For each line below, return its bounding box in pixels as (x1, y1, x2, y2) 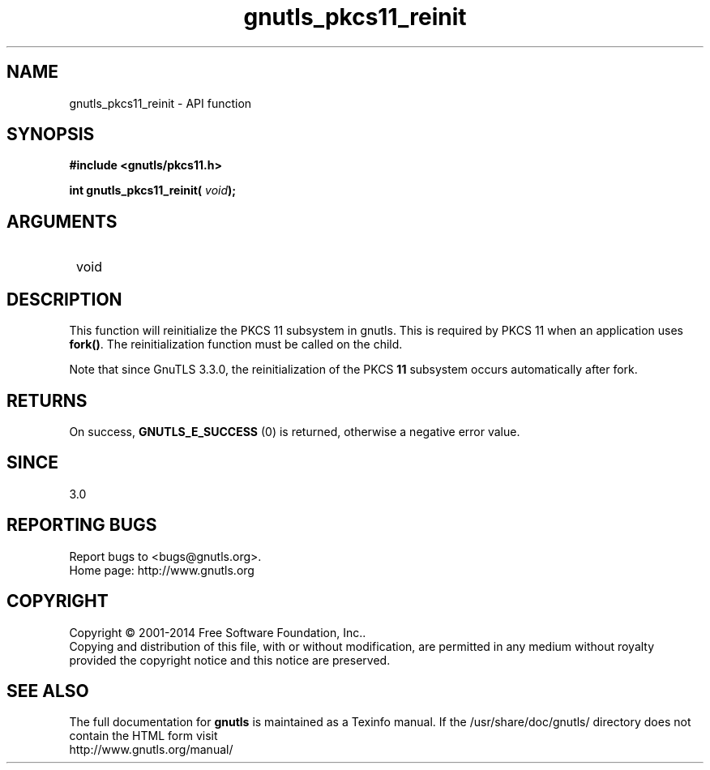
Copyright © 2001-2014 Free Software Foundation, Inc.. (69, 625, 366, 640)
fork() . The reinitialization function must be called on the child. (69, 337, 403, 352)
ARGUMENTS (6, 211, 118, 232)
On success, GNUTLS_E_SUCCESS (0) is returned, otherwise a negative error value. (69, 424, 520, 438)
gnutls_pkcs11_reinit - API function (69, 96, 252, 110)
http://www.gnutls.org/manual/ (69, 742, 233, 757)
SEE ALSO (6, 680, 89, 701)
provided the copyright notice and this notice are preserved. (69, 652, 391, 667)
